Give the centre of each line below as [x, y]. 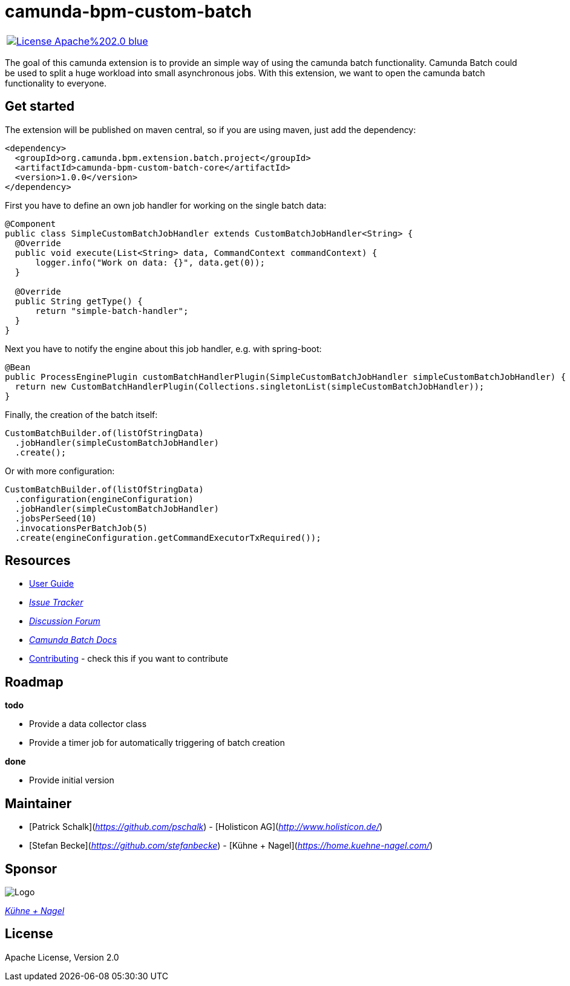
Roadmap [34, 682]
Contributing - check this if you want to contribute [129, 659]
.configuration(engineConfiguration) [104, 499]
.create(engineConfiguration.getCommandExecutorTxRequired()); [168, 537]
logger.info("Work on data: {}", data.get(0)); [150, 262]
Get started [40, 106]
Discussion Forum [65, 621]
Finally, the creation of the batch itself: [81, 414]
